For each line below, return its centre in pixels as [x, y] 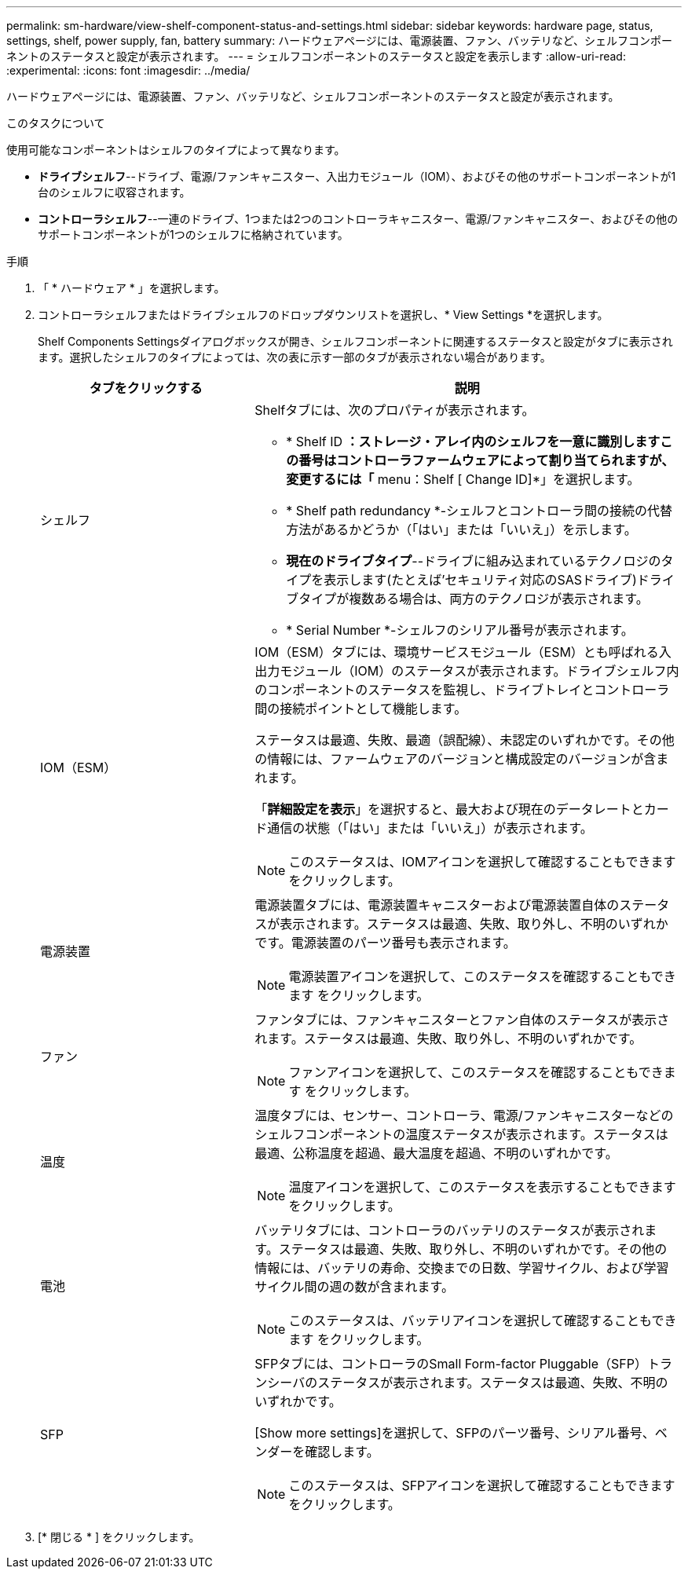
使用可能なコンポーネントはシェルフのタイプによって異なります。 [176, 150]
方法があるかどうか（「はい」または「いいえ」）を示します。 [461, 529]
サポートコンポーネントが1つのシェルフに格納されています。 [193, 234]
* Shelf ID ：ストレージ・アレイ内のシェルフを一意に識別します [473, 441]
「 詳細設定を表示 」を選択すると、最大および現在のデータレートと [449, 809]
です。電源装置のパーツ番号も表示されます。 [385, 943]
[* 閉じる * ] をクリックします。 [119, 1537]
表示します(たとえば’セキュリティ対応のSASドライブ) [480, 580]
